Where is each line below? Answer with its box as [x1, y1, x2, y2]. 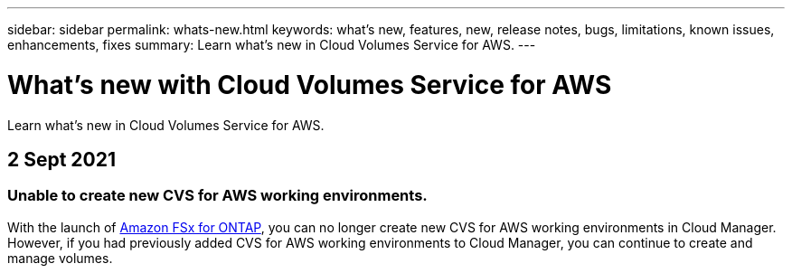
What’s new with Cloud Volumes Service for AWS [7, 69, 612, 100]
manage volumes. [7, 249, 113, 266]
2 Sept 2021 [7, 147, 117, 171]
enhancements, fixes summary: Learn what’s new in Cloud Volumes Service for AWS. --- [7, 37, 536, 52]
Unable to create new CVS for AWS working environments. [7, 186, 428, 205]
